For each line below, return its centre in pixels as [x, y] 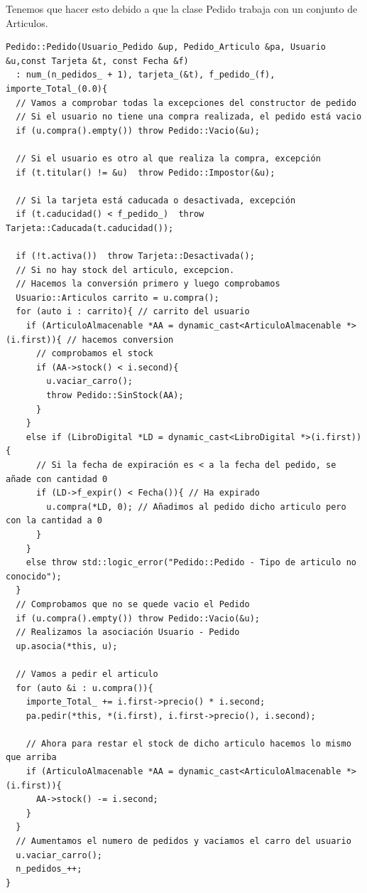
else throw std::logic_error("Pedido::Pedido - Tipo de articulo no [191, 563]
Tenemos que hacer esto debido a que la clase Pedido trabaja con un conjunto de [182, 9]
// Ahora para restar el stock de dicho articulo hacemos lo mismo [188, 743]
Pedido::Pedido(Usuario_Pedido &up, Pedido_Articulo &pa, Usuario [166, 47]
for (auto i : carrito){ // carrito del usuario [133, 312]
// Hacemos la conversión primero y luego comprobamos [148, 284]
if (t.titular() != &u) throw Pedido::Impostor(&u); [146, 172]
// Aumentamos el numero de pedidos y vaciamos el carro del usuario [183, 841]
